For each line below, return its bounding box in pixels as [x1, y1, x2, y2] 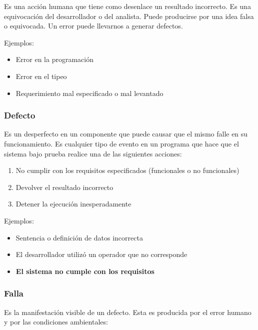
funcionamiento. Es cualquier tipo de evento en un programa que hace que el [4, 138, 239, 148]
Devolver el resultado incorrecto [15, 181, 113, 192]
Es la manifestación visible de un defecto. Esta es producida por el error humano [4, 306, 251, 317]
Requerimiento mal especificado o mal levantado [15, 87, 163, 98]
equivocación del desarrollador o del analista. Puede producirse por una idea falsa [4, 10, 254, 21]
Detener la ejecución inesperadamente [15, 198, 131, 209]
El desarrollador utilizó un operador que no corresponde [15, 249, 187, 259]
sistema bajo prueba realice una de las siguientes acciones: [4, 148, 182, 158]
